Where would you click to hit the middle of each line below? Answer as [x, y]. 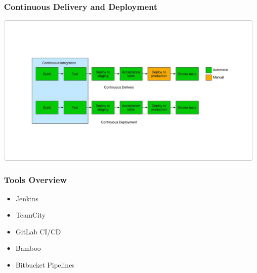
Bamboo [28, 248]
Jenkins [27, 198]
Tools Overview [36, 180]
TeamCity [31, 215]
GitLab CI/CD [38, 231]
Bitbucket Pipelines [45, 264]
